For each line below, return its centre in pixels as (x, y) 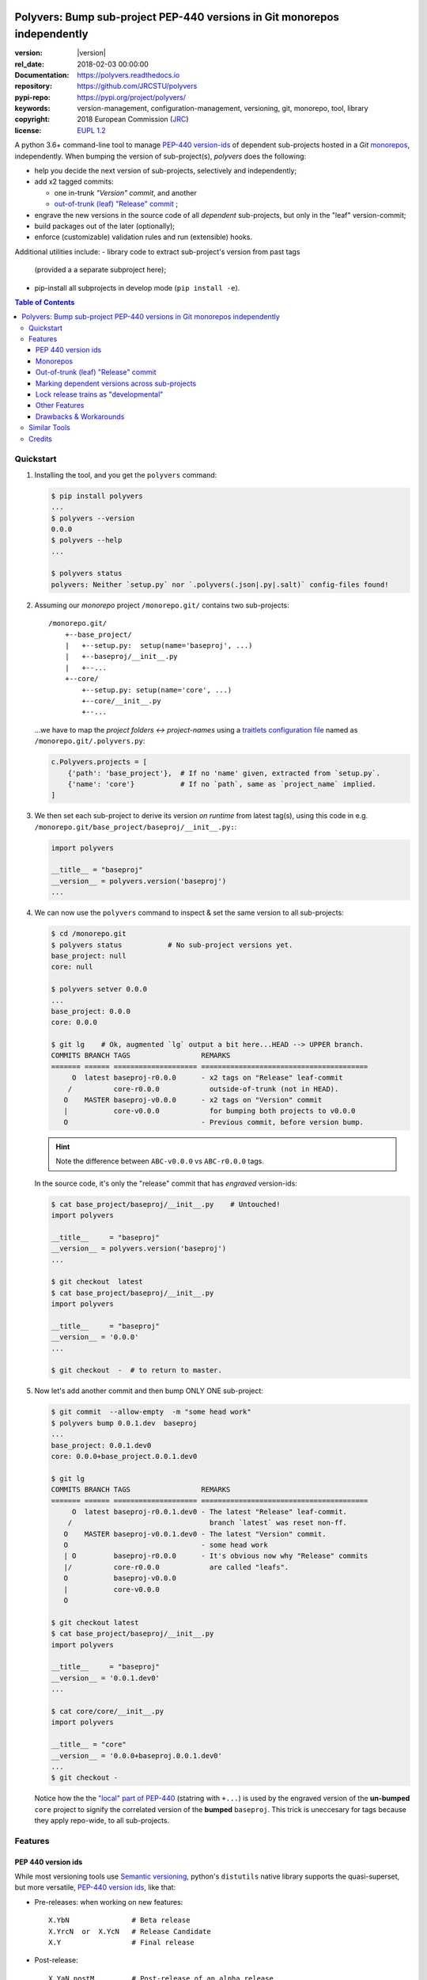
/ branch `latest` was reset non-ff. (208, 1523)
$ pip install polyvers (97, 496)
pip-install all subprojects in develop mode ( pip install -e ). (137, 287)
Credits (41, 439)
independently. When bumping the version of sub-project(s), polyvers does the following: (161, 156)
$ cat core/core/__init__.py (108, 1711)
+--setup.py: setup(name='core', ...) (157, 690)
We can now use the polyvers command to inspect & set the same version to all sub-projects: (189, 913)
